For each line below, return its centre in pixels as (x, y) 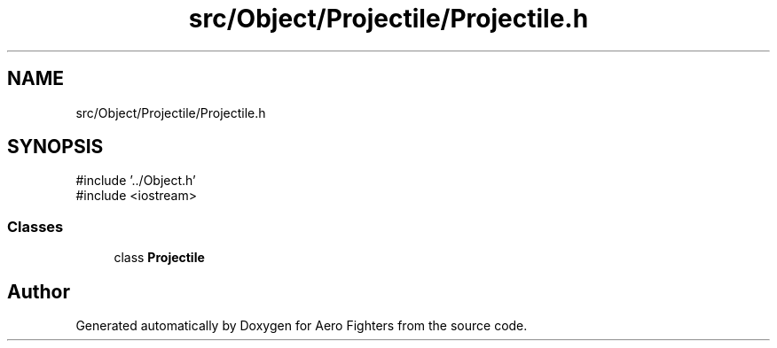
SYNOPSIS (55, 147)
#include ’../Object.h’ (136, 181)
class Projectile (159, 258)
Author (39, 291)
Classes (35, 226)
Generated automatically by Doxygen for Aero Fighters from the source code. (302, 326)
